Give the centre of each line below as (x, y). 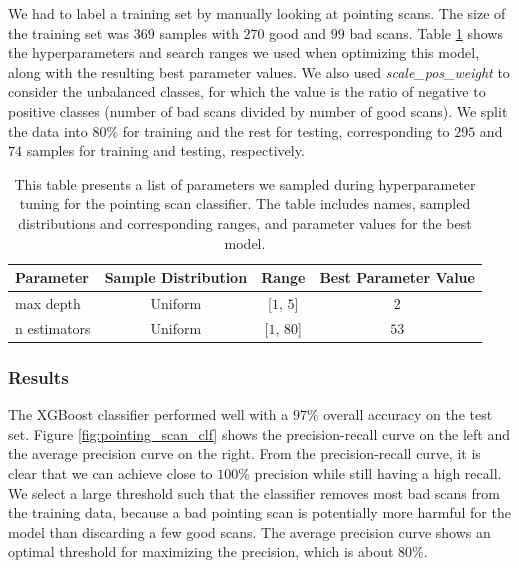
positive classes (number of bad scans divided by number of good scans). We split (258, 110)
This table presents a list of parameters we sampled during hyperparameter (245, 183)
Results (38, 376)
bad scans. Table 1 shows (426, 32)
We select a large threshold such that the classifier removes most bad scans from (254, 492)
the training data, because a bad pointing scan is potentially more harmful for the (259, 512)
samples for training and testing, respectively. (165, 150)
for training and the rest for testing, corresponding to (286, 130)
